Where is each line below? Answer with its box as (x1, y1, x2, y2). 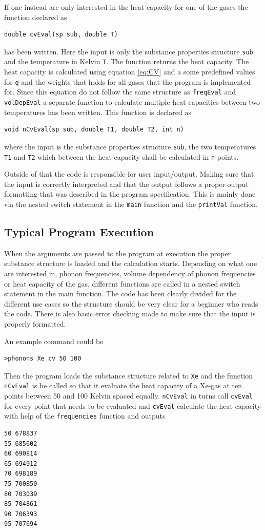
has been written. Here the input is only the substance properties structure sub (4, 46, 253, 56)
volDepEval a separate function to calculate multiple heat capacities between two (4, 97, 260, 107)
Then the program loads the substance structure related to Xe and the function (4, 370, 253, 381)
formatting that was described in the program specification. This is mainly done (4, 188, 256, 199)
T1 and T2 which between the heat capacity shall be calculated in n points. (4, 151, 239, 162)
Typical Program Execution (4, 223, 154, 239)
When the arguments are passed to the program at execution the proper (4, 248, 231, 258)
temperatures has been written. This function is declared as (4, 106, 191, 117)
